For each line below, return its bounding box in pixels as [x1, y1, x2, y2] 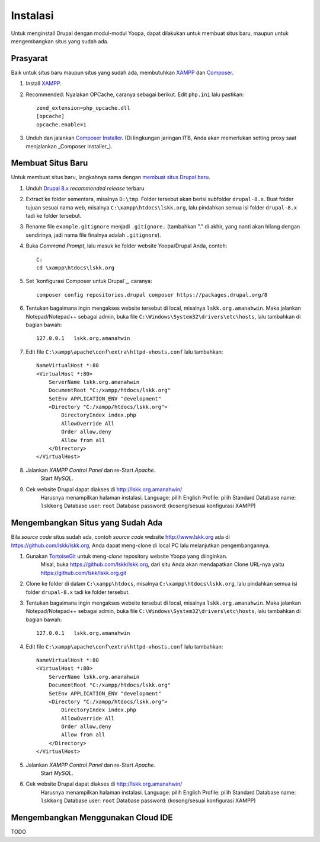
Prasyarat [11, 53, 48, 63]
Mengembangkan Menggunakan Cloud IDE [11, 813, 173, 823]
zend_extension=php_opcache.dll [36, 104, 130, 112]
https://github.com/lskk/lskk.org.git [40, 569, 127, 576]
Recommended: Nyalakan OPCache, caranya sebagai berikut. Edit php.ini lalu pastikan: [25, 91, 244, 98]
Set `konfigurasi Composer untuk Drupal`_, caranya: [25, 278, 152, 285]
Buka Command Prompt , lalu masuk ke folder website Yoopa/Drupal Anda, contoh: [25, 242, 228, 249]
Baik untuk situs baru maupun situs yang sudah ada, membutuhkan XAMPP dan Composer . [11, 69, 234, 76]
